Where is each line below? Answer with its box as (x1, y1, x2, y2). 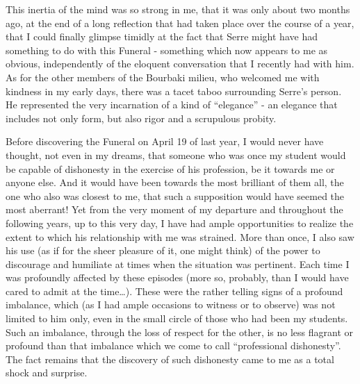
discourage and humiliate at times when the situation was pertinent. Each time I (6, 256, 350, 271)
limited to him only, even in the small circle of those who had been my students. (6, 311, 348, 326)
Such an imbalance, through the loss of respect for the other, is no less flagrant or (6, 324, 354, 339)
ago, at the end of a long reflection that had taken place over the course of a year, (6, 15, 354, 30)
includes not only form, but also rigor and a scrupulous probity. (6, 110, 277, 125)
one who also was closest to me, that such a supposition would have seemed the (6, 188, 345, 203)
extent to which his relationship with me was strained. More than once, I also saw (6, 229, 354, 244)
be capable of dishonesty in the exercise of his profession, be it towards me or (6, 161, 335, 176)
